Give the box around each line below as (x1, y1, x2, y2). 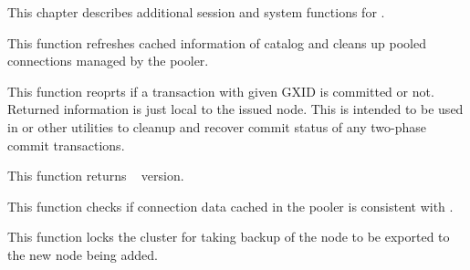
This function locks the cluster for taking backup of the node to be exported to (7, 227, 450, 246)
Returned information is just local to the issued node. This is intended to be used (7, 99, 464, 119)
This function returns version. (7, 166, 184, 185)
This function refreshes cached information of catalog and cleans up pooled (7, 33, 426, 52)
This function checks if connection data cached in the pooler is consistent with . (7, 196, 454, 215)
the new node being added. (7, 244, 158, 264)
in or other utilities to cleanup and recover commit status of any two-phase (7, 117, 426, 136)
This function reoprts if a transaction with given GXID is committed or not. (7, 81, 434, 100)
